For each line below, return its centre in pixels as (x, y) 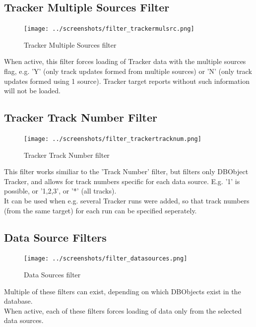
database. (18, 301)
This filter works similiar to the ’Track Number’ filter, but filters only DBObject (126, 171)
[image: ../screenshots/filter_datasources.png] (106, 259)
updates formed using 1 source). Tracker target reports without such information (127, 81)
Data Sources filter (52, 275)
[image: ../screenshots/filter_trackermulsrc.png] (109, 29)
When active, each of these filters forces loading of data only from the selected (123, 310)
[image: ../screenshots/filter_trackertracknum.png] (113, 139)
